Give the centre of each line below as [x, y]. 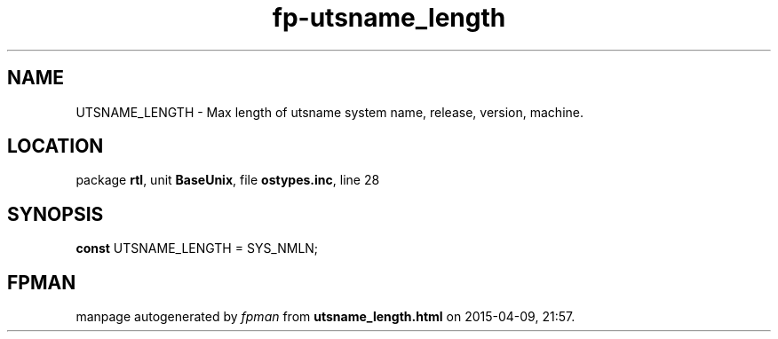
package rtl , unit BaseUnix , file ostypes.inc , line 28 [228, 180]
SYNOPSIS [56, 214]
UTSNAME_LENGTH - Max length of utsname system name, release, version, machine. [329, 112]
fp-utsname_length [389, 18]
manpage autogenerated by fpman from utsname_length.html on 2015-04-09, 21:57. [325, 317]
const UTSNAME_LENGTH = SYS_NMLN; [197, 248]
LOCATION [56, 146]
